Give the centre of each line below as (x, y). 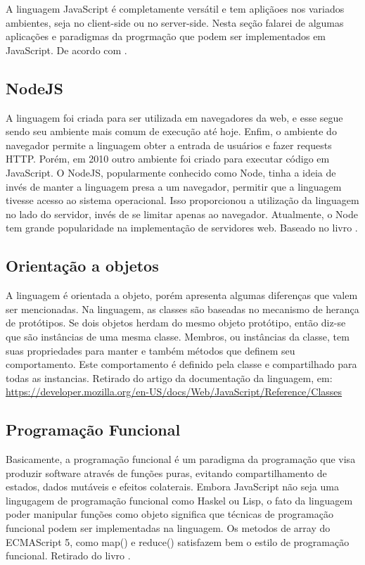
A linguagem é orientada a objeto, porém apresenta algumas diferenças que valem (182, 295)
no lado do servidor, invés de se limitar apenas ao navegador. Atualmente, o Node (182, 214)
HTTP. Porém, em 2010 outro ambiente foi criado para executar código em (168, 159)
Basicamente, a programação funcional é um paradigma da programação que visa (181, 459)
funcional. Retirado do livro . (68, 556)
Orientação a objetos (82, 266)
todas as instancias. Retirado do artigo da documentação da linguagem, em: (169, 377)
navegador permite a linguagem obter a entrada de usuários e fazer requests (169, 145)
